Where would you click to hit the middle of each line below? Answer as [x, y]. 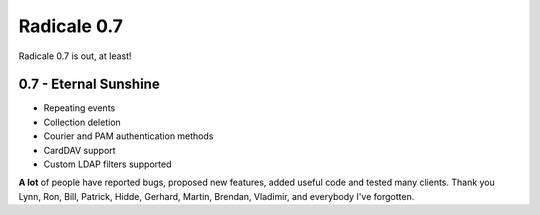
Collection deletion [82, 122]
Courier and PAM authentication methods [128, 136]
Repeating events [79, 108]
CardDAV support [79, 150]
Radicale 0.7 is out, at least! [75, 56]
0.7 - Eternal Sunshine [89, 84]
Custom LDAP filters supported [107, 164]
